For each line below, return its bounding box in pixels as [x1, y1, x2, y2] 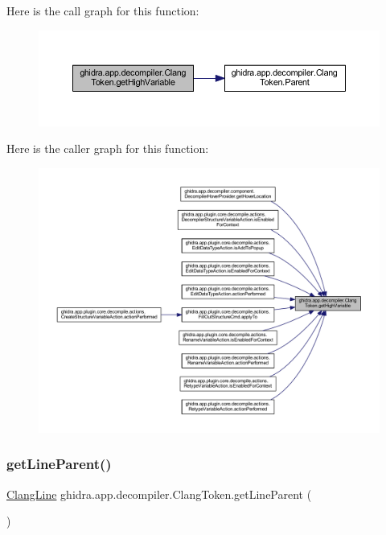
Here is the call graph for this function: [6, 2, 199, 19]
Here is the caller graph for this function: [6, 140, 209, 157]
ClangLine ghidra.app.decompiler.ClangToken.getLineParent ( [6, 485, 312, 502]
